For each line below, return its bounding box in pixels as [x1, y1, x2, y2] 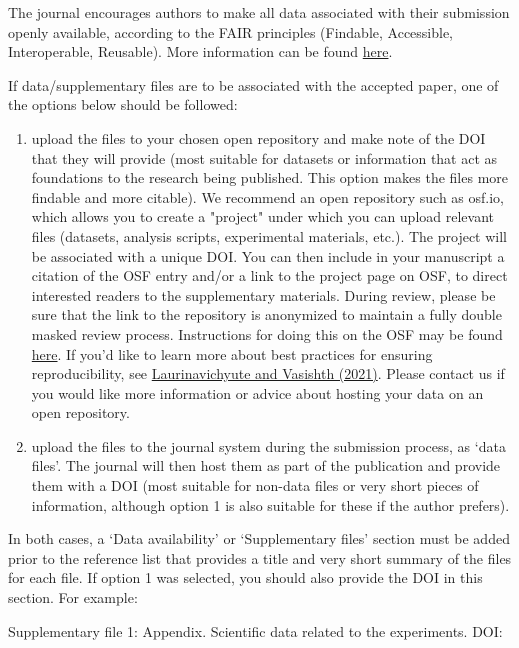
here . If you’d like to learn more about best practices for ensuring [31, 343, 433, 364]
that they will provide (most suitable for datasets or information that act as [31, 147, 498, 168]
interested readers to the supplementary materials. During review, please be [31, 284, 496, 305]
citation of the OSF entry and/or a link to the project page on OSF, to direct [31, 265, 508, 286]
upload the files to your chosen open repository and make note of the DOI [31, 127, 486, 148]
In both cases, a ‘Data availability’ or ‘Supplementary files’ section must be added [8, 528, 510, 549]
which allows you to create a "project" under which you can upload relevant [31, 206, 494, 227]
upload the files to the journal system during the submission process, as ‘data [31, 435, 506, 456]
